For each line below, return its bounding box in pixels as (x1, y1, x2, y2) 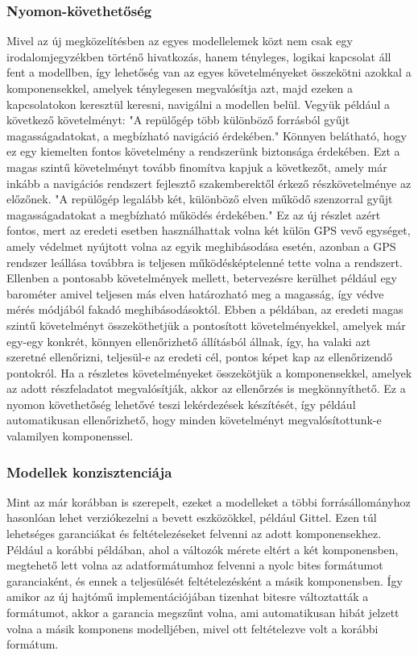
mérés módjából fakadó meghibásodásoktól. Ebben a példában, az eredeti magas (6, 301, 404, 318)
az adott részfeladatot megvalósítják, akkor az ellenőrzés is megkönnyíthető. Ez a (6, 380, 406, 397)
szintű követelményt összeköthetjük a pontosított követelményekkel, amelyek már (6, 316, 406, 333)
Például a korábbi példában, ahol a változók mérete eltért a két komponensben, (6, 540, 399, 557)
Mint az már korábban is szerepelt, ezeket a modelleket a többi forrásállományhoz (6, 493, 411, 510)
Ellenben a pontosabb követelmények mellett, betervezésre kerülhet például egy (6, 269, 397, 286)
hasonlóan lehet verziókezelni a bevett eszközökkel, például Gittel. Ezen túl (6, 509, 377, 526)
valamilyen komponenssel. (6, 428, 134, 444)
